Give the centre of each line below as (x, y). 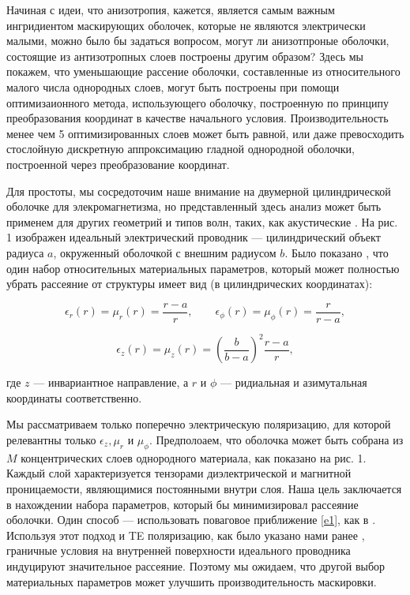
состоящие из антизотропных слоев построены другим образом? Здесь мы (185, 56)
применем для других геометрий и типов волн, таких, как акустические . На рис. (202, 221)
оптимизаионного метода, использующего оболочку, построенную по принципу (198, 102)
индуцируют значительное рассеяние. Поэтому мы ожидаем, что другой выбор (196, 565)
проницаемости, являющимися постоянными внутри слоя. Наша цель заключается (204, 489)
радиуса (25, 252)
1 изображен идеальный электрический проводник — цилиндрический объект (194, 237)
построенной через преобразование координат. (118, 164)
